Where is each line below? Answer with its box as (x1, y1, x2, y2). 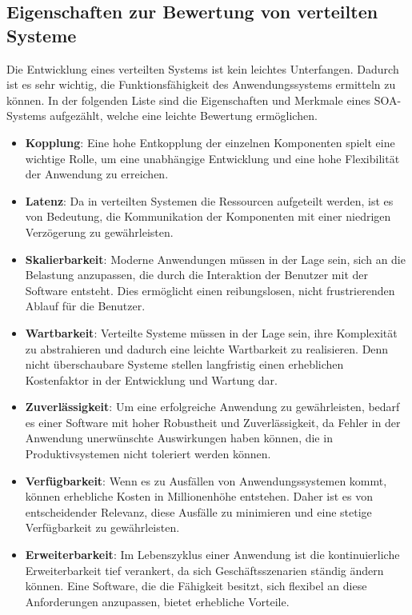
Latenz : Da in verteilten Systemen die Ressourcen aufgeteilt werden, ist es (25, 192, 394, 209)
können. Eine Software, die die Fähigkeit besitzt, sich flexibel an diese (25, 577, 367, 594)
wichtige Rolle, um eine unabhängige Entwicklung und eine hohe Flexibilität (25, 150, 400, 166)
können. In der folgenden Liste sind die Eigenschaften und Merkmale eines (6, 91, 371, 108)
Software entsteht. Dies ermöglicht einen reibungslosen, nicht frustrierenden (25, 282, 395, 298)
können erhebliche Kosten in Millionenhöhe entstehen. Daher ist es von (25, 488, 373, 505)
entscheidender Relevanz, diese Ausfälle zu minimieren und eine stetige (25, 503, 372, 520)
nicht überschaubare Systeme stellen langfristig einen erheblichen (25, 356, 344, 373)
